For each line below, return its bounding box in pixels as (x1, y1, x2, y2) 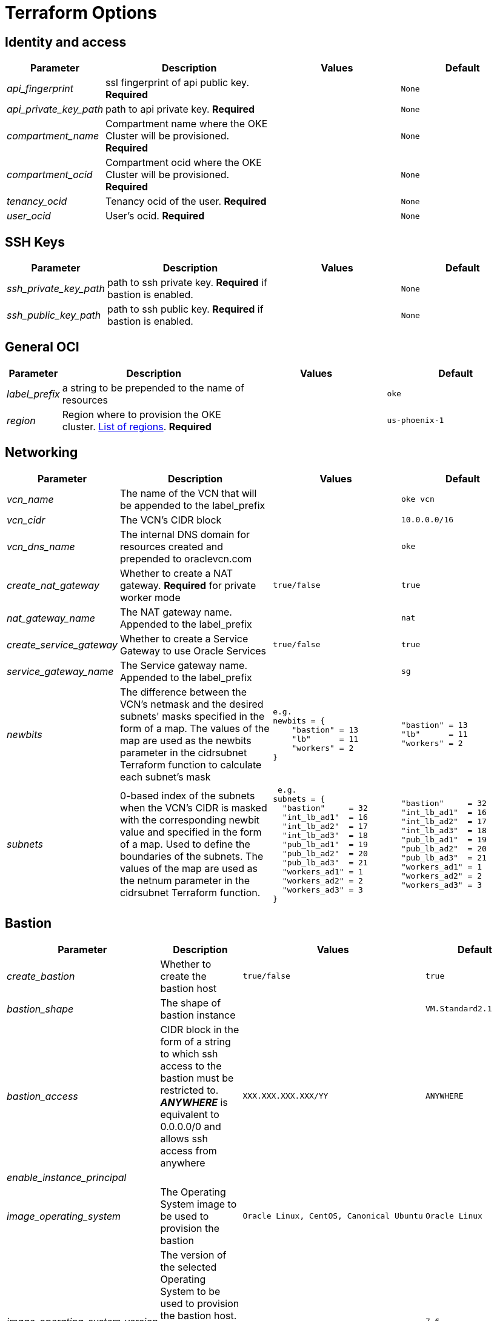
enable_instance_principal (7, 1171, 127, 1183)
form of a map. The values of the (120, 722, 270, 734)
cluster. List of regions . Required (62, 420, 212, 433)
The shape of (160, 996, 221, 1009)
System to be (160, 1285, 221, 1297)
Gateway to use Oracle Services (120, 644, 267, 657)
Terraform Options (5, 2, 157, 23)
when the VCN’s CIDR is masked (120, 802, 267, 814)
